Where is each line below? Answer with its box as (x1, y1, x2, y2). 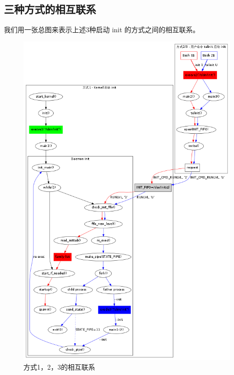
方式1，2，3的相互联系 (23, 361, 95, 372)
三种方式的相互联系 (4, 1, 96, 17)
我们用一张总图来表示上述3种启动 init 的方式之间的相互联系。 (4, 24, 200, 35)
